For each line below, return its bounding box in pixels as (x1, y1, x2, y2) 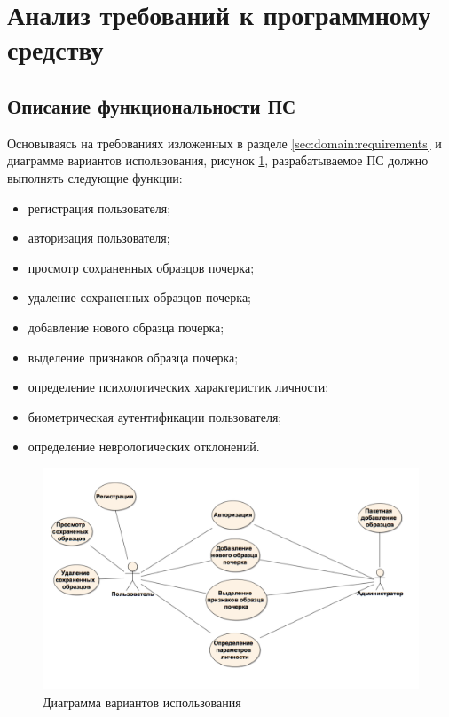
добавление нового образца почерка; (28, 317, 224, 336)
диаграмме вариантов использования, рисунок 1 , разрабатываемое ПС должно (7, 151, 429, 170)
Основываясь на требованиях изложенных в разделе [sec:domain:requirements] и (7, 133, 442, 152)
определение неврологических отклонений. (28, 437, 260, 456)
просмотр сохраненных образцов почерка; (28, 258, 255, 276)
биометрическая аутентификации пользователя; (28, 407, 282, 426)
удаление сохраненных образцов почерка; (28, 288, 251, 307)
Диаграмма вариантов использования (43, 692, 241, 711)
